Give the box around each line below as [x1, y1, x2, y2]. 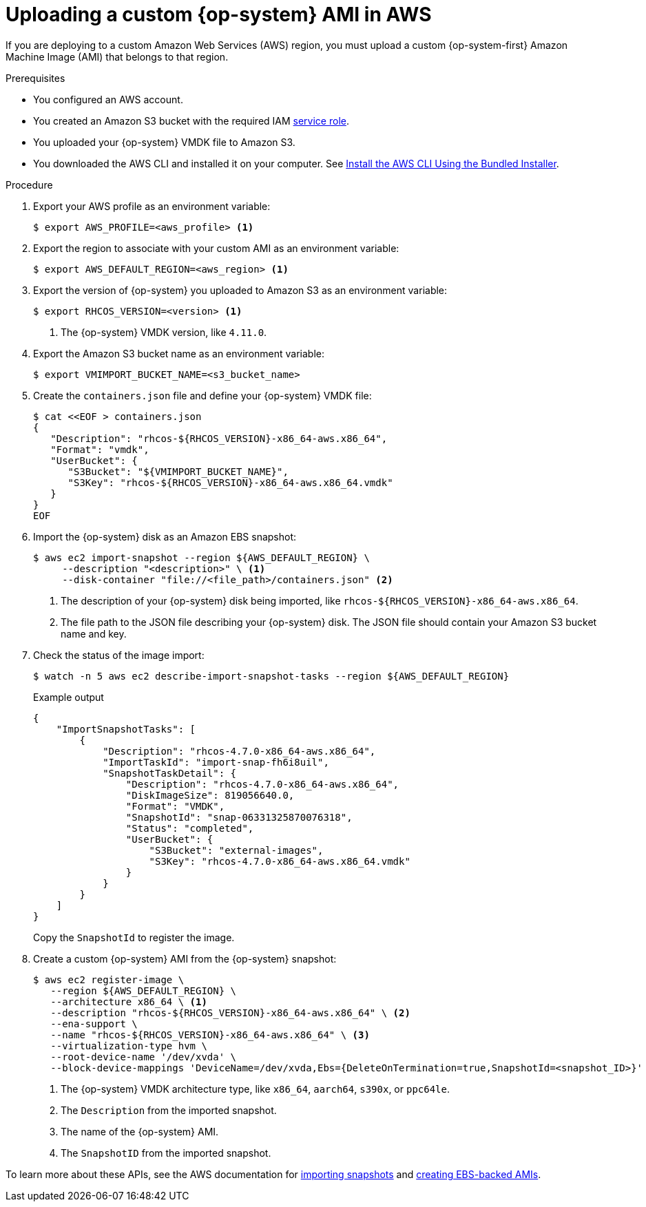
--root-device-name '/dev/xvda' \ [50, 1051, 237, 1062]
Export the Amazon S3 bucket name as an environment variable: [33, 347, 325, 359]
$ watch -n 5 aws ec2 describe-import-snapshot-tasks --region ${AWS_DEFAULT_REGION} [33, 670, 510, 682]
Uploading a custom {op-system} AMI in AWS [6, 3, 432, 26]
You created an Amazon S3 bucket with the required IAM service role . [33, 114, 349, 127]
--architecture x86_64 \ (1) [50, 996, 207, 1007]
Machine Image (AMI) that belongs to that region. [6, 50, 229, 63]
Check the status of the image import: [33, 649, 205, 661]
